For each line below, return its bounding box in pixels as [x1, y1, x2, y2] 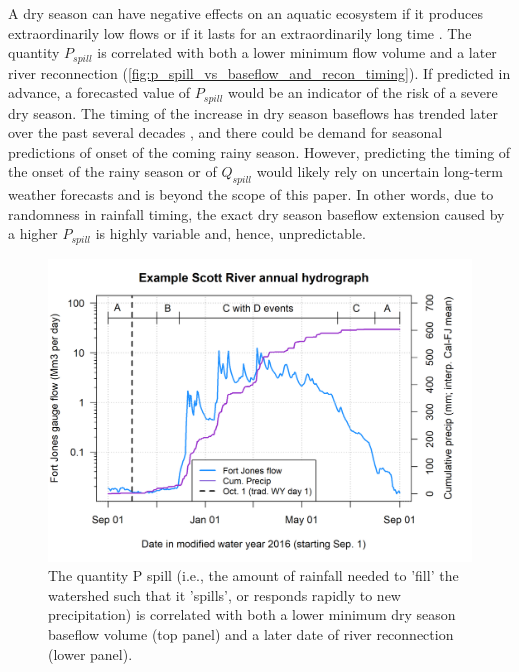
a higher [8, 223, 58, 244]
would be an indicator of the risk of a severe [227, 82, 498, 103]
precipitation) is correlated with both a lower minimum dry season [48, 604, 456, 625]
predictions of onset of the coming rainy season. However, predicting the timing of [8, 141, 511, 162]
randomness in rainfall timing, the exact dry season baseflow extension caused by [8, 203, 505, 224]
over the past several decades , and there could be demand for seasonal [8, 122, 443, 143]
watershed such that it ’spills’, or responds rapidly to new [48, 584, 401, 605]
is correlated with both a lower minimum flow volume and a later [97, 42, 497, 63]
